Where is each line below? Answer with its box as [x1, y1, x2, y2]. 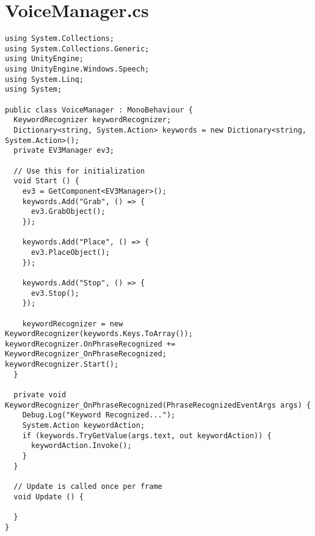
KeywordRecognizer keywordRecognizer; [13, 116, 172, 125]
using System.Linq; [5, 75, 84, 84]
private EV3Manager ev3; [13, 146, 114, 155]
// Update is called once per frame [13, 482, 162, 491]
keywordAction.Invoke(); [31, 441, 132, 450]
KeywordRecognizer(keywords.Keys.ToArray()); [5, 329, 193, 339]
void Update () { [13, 492, 84, 501]
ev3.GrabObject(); [31, 207, 106, 216]
